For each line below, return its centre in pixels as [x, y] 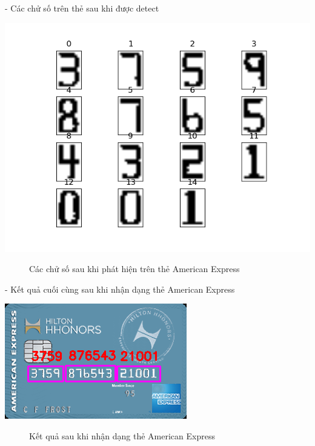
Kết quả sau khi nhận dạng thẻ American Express [122, 435]
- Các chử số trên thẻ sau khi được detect [82, 8]
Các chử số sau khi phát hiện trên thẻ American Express [134, 269]
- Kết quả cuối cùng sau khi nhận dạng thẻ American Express [120, 289]
